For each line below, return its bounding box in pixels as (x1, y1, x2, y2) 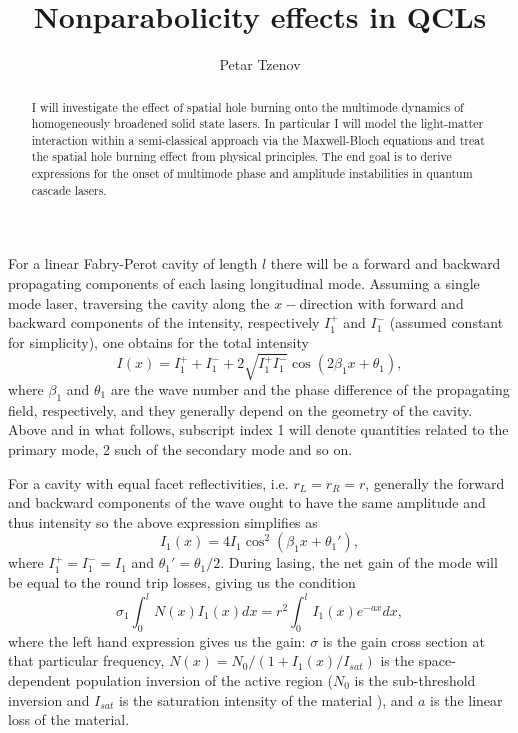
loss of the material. (8, 709, 130, 730)
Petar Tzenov (219, 54, 301, 75)
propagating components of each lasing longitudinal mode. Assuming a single (8, 273, 480, 294)
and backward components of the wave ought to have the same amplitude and (8, 492, 486, 513)
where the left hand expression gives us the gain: (8, 630, 306, 651)
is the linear (430, 689, 503, 710)
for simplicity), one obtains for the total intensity (8, 331, 309, 352)
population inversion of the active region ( (75, 670, 333, 690)
